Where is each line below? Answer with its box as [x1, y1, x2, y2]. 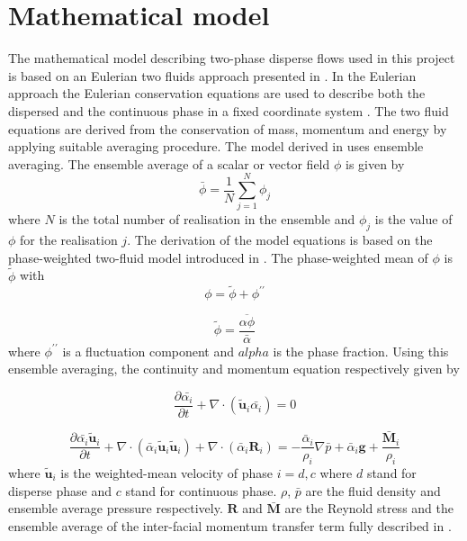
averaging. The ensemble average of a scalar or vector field [8, 154, 330, 173]
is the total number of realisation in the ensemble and [58, 210, 355, 229]
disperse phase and [8, 481, 112, 500]
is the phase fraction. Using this [273, 341, 449, 360]
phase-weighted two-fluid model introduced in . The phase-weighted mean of [8, 248, 428, 266]
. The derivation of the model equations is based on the [127, 230, 433, 249]
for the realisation [20, 230, 118, 249]
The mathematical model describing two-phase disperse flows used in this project [8, 49, 455, 68]
